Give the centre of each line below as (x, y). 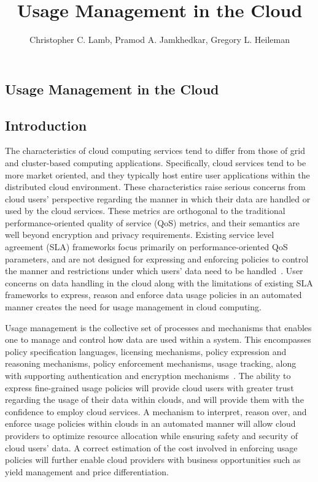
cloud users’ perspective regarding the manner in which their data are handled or (158, 198)
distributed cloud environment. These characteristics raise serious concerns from (155, 187)
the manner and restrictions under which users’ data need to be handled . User (154, 271)
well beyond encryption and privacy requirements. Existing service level (140, 235)
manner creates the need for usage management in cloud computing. (133, 307)
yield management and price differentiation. (87, 471)
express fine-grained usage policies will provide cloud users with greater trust (149, 387)
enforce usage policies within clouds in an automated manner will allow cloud (150, 423)
